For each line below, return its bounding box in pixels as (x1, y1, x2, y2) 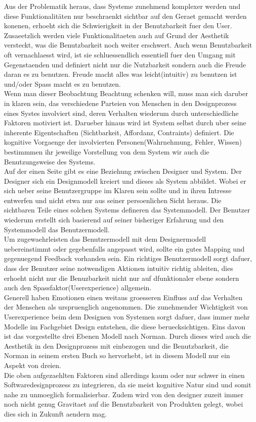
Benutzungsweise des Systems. (4, 156, 95, 166)
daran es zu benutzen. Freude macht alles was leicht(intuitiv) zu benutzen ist (4, 69, 237, 79)
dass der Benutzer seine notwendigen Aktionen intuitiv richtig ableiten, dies (4, 263, 233, 273)
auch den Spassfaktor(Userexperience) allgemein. (4, 282, 152, 293)
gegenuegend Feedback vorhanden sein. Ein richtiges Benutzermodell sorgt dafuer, (4, 253, 252, 264)
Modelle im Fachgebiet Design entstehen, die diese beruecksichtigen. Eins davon (4, 321, 246, 331)
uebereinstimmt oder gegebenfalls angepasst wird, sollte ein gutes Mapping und (4, 243, 245, 254)
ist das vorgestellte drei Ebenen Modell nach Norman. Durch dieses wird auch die (4, 331, 251, 341)
